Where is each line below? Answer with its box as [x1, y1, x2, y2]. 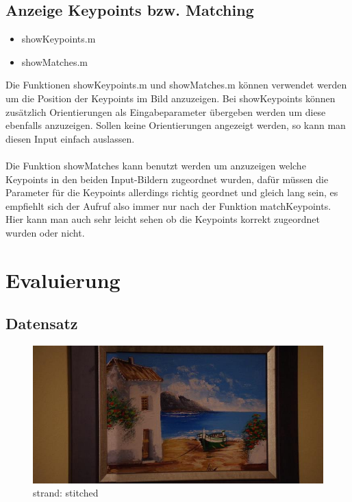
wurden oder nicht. [5, 225, 85, 239]
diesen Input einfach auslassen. [5, 131, 135, 145]
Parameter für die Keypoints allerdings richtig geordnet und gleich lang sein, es [5, 185, 338, 200]
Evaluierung [5, 265, 121, 294]
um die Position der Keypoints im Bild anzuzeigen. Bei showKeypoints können [5, 91, 336, 105]
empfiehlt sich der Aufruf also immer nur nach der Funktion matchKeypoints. [5, 198, 331, 213]
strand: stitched [33, 486, 99, 500]
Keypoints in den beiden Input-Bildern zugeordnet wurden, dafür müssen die [5, 171, 329, 186]
